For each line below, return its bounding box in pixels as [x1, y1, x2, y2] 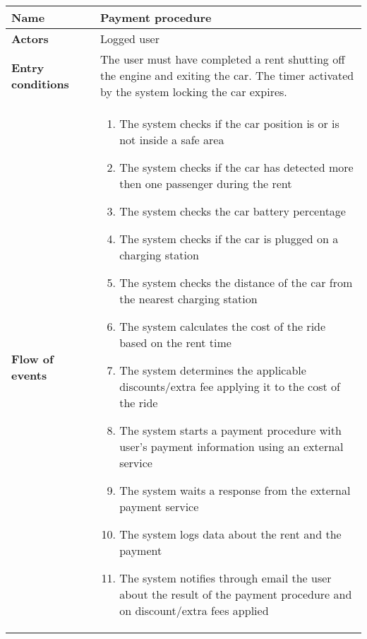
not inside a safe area [119, 131, 224, 148]
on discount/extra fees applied [119, 602, 269, 619]
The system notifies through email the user [119, 570, 332, 586]
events [11, 367, 47, 383]
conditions [11, 75, 69, 92]
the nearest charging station [119, 291, 258, 307]
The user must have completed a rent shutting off [100, 51, 345, 67]
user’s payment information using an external [119, 438, 344, 455]
